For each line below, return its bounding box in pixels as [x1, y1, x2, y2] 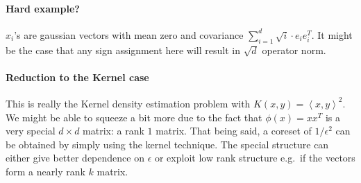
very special [6, 123, 56, 138]
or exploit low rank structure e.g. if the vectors [154, 150, 355, 165]
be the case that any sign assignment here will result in [6, 42, 240, 57]
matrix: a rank [83, 123, 144, 138]
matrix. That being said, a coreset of [156, 123, 312, 138]
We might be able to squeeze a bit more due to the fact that [6, 110, 262, 124]
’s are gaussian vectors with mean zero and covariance [14, 27, 244, 42]
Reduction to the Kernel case [6, 69, 149, 84]
